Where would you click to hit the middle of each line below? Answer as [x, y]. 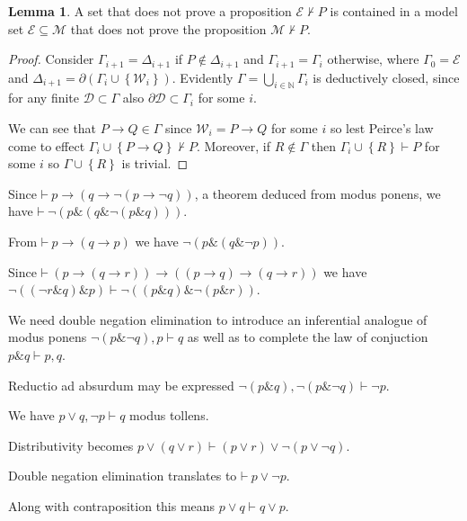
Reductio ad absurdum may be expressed [121, 385]
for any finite [44, 98]
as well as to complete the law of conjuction [308, 337]
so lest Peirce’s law [382, 128]
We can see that [53, 128]
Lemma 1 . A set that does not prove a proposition [150, 11]
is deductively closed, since [386, 77]
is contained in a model [394, 11]
